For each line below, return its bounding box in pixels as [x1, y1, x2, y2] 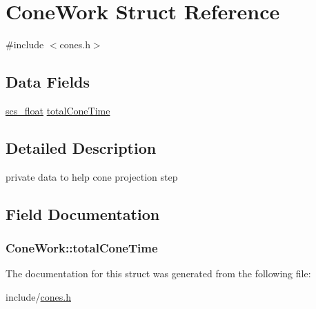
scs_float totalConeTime [6, 103, 110, 117]
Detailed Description [6, 137, 157, 158]
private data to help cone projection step [6, 169, 178, 183]
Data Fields [6, 71, 90, 92]
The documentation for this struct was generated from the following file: [6, 266, 311, 281]
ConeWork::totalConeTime [6, 239, 158, 257]
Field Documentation [6, 203, 160, 224]
